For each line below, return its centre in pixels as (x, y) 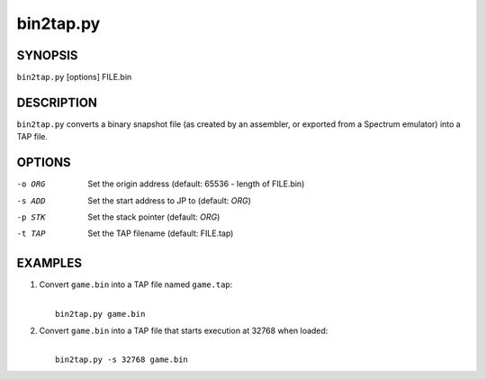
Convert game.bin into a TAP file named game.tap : (136, 284)
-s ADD (31, 201)
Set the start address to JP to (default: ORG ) (170, 200)
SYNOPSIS (47, 55)
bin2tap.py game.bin (100, 314)
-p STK (31, 217)
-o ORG (31, 184)
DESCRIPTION (57, 102)
